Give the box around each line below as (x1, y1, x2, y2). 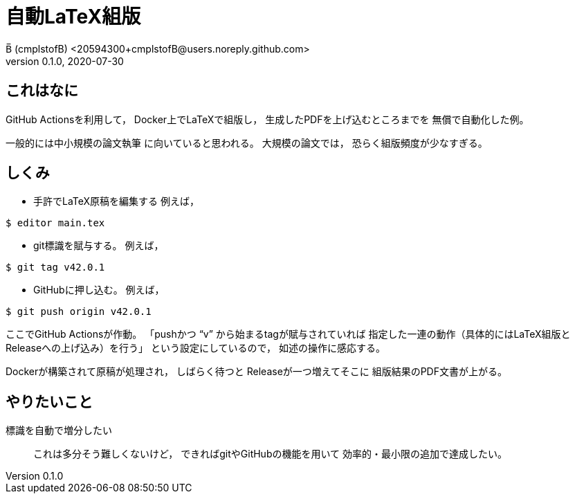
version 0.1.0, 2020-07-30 (6, 55, 124, 67)
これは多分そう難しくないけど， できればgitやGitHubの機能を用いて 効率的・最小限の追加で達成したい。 (33, 448, 507, 460)
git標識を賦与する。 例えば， (33, 239, 164, 252)
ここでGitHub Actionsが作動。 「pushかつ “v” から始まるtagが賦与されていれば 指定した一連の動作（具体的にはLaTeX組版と (6, 328, 571, 341)
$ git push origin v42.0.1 (6, 306, 152, 318)
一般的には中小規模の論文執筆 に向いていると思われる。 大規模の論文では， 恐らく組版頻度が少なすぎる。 (6, 136, 488, 149)
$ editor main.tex (6, 217, 105, 229)
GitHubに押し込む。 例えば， (33, 284, 165, 296)
